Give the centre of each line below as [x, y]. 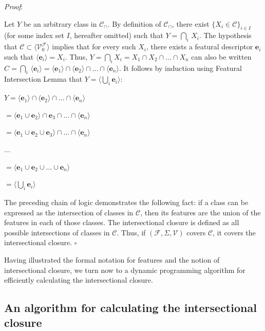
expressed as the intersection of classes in [69, 212]
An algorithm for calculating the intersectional [130, 308]
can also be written [221, 56]
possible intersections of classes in [57, 232]
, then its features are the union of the [201, 212]
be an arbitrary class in [60, 23]
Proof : [14, 6]
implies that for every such [94, 47]
